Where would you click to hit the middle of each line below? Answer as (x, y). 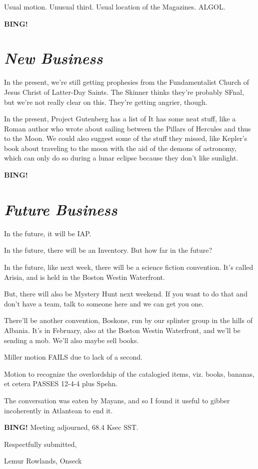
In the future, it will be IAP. (48, 233)
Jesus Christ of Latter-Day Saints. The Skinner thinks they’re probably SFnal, (124, 92)
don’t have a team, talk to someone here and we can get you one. (104, 303)
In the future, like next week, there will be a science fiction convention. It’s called (129, 267)
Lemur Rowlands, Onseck (43, 461)
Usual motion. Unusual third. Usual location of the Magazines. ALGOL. (115, 7)
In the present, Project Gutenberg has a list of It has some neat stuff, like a (120, 119)
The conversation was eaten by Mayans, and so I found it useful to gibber (117, 400)
